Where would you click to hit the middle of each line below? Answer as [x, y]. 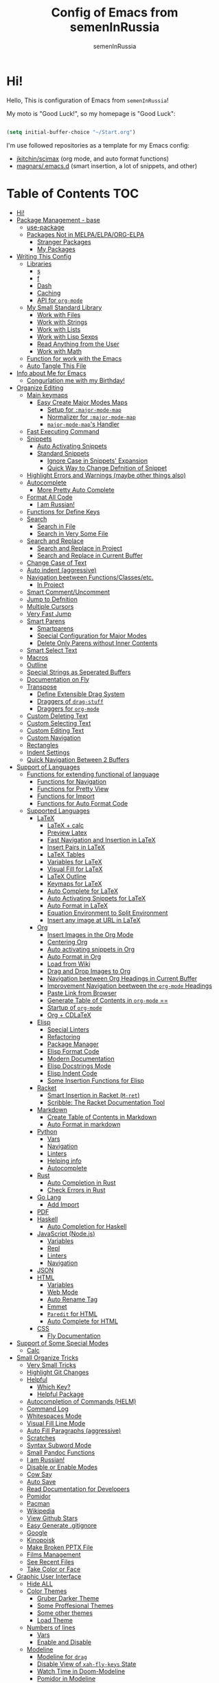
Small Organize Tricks [47, 1358]
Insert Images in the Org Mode [90, 934]
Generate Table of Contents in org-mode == [108, 1000]
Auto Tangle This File [56, 366]
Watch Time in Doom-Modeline [81, 1671]
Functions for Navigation [72, 781]
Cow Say [39, 1474]
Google [37, 1533]
